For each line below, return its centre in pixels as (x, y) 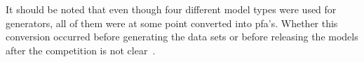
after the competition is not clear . (81, 50)
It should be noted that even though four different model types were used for (171, 9)
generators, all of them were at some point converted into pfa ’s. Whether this (172, 23)
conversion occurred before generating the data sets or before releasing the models (182, 37)
